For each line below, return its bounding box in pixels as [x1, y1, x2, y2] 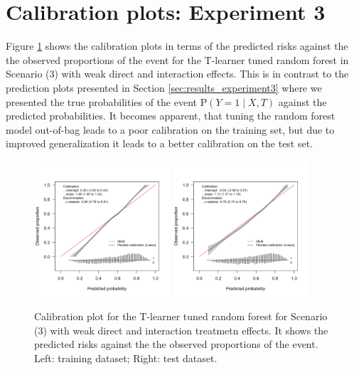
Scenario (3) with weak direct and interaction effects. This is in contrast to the [6, 66, 349, 81]
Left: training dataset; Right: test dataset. [34, 351, 218, 366]
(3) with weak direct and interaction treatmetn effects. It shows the [34, 322, 328, 337]
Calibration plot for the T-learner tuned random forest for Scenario [34, 309, 328, 324]
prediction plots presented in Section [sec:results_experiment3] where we [6, 80, 322, 95]
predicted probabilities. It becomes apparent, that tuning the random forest [6, 108, 336, 123]
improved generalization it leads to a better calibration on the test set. [6, 136, 313, 151]
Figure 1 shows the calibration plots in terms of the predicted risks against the [6, 38, 348, 53]
